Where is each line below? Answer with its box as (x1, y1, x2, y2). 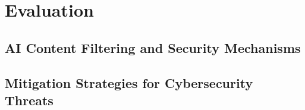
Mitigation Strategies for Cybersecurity (5, 73, 253, 92)
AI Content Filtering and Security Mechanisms (5, 38, 301, 56)
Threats (5, 90, 54, 109)
